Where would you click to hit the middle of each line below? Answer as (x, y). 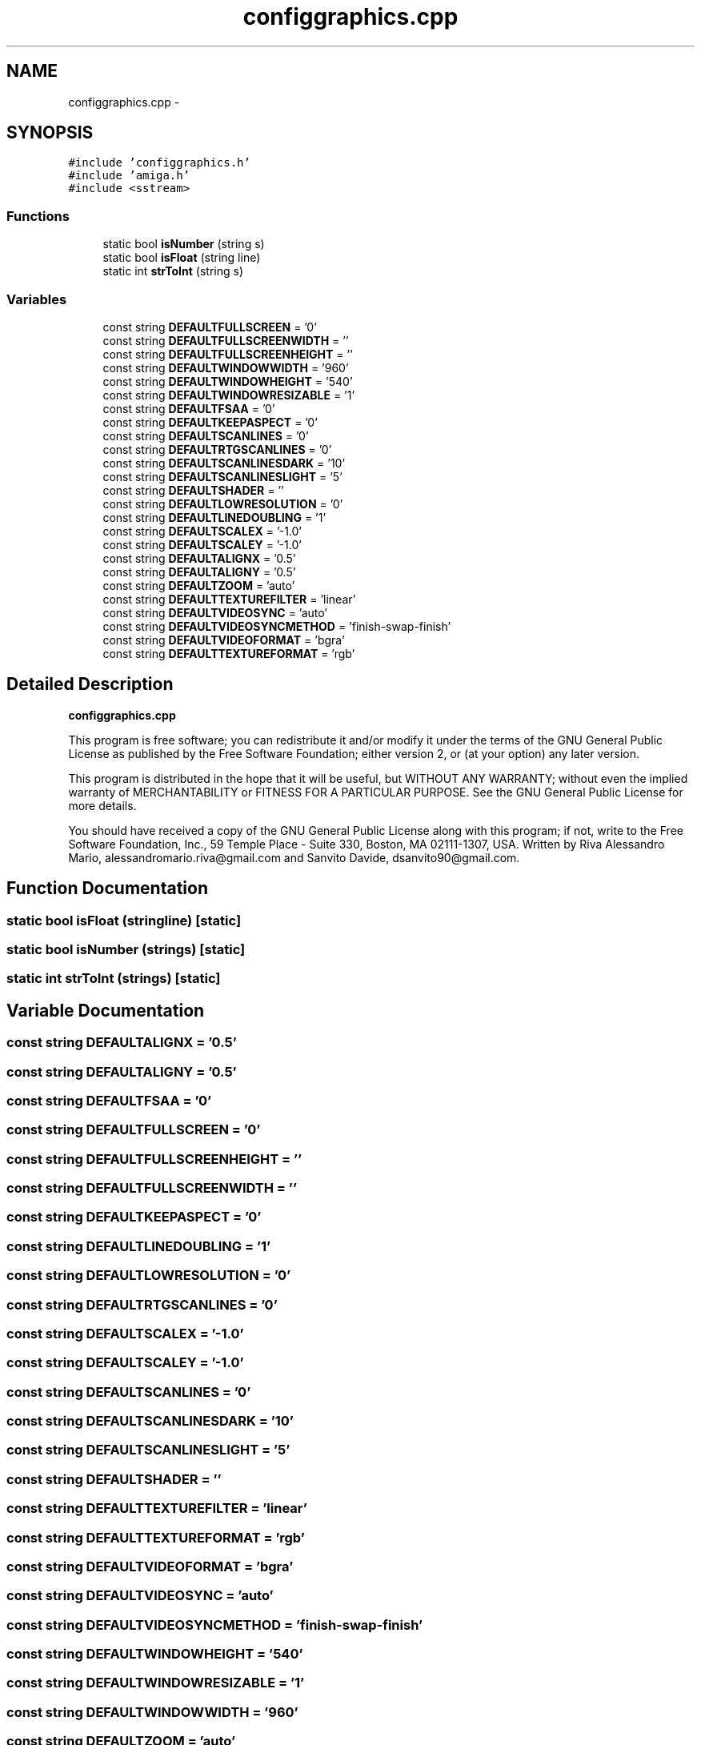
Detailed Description (90, 684)
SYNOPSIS (50, 133)
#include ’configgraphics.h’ (159, 163)
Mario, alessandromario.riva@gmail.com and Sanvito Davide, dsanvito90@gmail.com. (294, 857)
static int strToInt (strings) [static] (114, 979)
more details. (102, 805)
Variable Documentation (106, 1010)
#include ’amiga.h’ (129, 176)
